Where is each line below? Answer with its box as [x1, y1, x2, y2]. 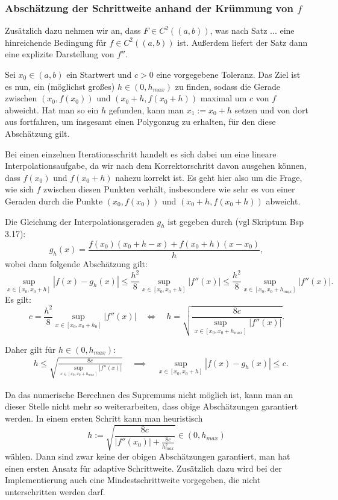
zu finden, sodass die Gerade [175, 80, 280, 92]
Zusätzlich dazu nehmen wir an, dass [5, 24, 141, 37]
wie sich [5, 183, 34, 195]
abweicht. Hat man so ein [5, 103, 99, 116]
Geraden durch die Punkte [5, 194, 103, 207]
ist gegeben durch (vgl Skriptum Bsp [167, 215, 304, 227]
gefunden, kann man [108, 103, 184, 116]
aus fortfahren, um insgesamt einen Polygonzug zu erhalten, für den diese [5, 115, 276, 128]
